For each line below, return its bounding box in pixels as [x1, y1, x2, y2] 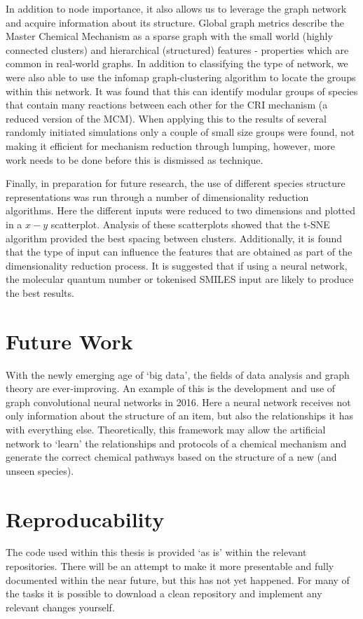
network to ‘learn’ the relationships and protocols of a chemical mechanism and [6, 436, 347, 450]
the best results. [6, 285, 74, 300]
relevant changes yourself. [6, 599, 115, 614]
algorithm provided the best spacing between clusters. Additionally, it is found [6, 230, 343, 245]
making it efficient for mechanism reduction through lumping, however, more [6, 138, 336, 153]
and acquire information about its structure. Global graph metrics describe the [6, 15, 344, 29]
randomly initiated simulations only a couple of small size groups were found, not [6, 125, 355, 139]
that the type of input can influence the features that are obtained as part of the [6, 244, 352, 259]
